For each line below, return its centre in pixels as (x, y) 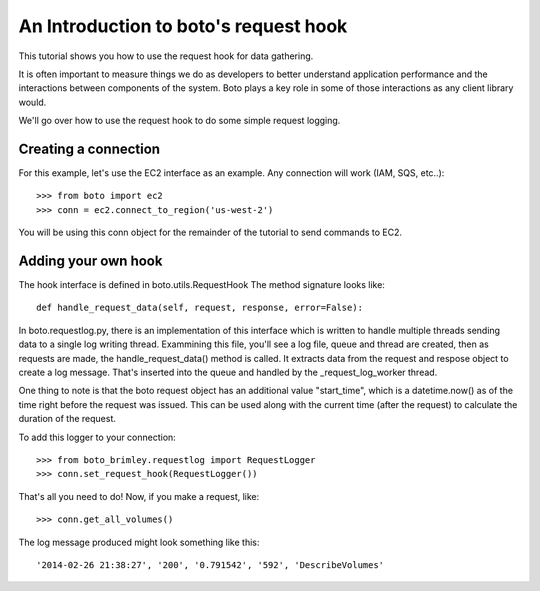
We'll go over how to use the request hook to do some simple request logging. (179, 121)
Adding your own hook (90, 261)
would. (32, 102)
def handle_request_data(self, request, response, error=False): (200, 308)
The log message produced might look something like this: (139, 542)
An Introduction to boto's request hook (183, 26)
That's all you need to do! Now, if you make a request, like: (139, 496)
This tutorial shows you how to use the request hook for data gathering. (166, 56)
